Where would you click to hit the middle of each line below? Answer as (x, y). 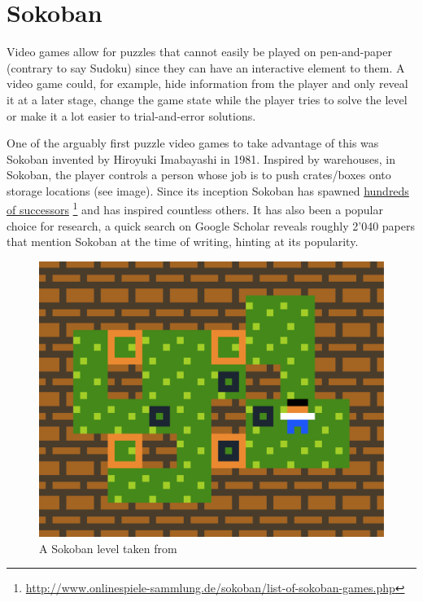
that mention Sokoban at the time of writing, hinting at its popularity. (183, 242)
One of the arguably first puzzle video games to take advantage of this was (193, 143)
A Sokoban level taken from (108, 548)
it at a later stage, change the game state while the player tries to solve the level (207, 99)
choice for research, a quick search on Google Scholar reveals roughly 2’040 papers (211, 225)
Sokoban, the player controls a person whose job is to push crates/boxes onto (199, 175)
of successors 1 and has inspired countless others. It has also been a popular (195, 209)
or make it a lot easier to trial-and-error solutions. (131, 115)
